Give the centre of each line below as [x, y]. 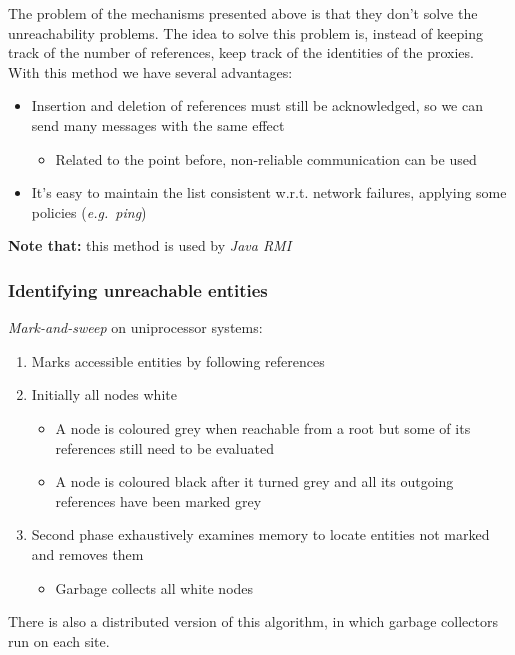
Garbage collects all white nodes [154, 587]
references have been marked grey [158, 500]
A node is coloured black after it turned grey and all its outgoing [254, 481]
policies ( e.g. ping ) [89, 211]
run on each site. [59, 640]
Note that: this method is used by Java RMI [150, 245]
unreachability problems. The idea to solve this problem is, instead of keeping [245, 32]
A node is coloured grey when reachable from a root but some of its [263, 427]
